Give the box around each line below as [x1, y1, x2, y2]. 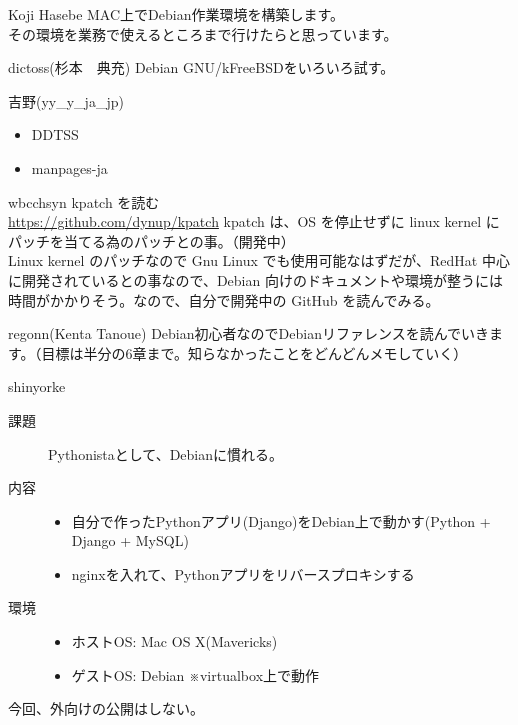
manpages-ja [31, 157, 108, 178]
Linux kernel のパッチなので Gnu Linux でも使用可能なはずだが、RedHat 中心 [8, 250, 510, 271]
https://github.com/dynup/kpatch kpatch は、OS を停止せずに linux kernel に [8, 211, 500, 232]
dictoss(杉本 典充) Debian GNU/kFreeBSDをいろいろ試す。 [8, 57, 395, 78]
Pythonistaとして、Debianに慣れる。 [48, 443, 284, 464]
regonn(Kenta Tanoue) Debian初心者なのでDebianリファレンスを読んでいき [8, 323, 489, 344]
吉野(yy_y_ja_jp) [8, 90, 124, 111]
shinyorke [8, 376, 66, 397]
